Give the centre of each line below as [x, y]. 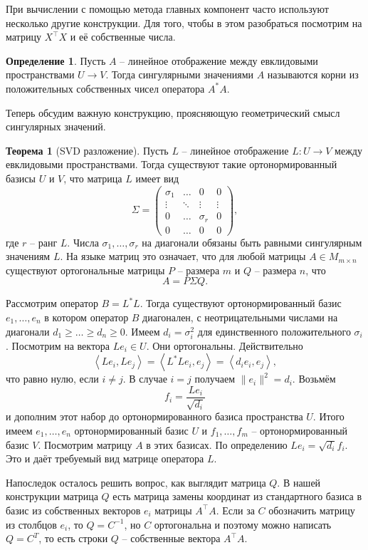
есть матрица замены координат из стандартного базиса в [237, 496]
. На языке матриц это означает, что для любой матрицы [183, 256]
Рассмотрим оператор [52, 303]
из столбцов [31, 524]
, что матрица [93, 178]
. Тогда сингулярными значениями [179, 74]
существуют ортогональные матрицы [85, 270]
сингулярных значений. [56, 126]
